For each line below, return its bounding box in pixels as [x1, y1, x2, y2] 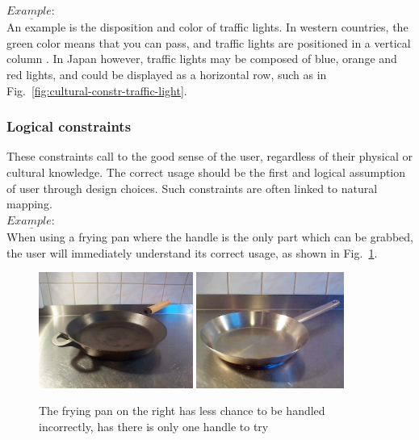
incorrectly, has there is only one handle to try [39, 417, 269, 434]
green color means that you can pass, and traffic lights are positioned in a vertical [6, 34, 411, 51]
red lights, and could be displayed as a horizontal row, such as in [6, 66, 327, 82]
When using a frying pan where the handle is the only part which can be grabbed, [6, 228, 413, 245]
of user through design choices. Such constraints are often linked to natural [6, 179, 378, 196]
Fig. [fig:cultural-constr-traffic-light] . [6, 82, 187, 98]
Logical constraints [6, 116, 132, 136]
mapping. [6, 195, 52, 212]
